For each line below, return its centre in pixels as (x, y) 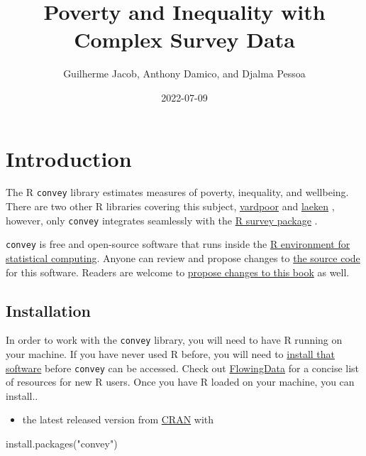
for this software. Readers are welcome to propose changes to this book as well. (178, 272)
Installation (48, 310)
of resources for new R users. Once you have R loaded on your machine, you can (180, 382)
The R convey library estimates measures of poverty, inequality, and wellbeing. (177, 192)
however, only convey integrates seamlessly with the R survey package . (162, 220)
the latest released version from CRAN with (118, 419)
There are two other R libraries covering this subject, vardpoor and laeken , (170, 206)
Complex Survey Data (184, 39)
